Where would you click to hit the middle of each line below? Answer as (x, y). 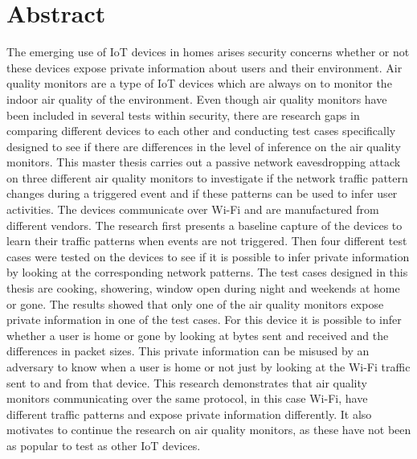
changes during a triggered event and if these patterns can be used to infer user (202, 193)
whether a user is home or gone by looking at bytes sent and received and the (198, 335)
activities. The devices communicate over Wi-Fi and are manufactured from (193, 209)
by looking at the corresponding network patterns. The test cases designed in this (207, 272)
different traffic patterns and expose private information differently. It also (189, 414)
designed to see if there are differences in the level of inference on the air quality (204, 146)
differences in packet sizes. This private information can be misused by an (188, 351)
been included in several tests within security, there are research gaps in (183, 115)
